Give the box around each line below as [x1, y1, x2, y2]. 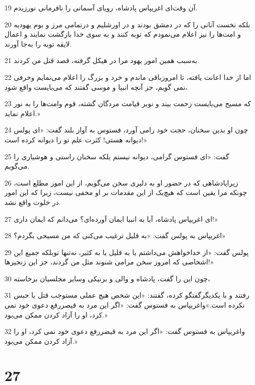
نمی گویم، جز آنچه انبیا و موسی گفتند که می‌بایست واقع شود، [4, 81, 188, 92]
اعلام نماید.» [4, 108, 40, 118]
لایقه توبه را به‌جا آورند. [4, 38, 72, 49]
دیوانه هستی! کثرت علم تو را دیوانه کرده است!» [4, 134, 148, 144]
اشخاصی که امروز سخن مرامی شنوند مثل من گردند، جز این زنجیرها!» [4, 257, 214, 267]
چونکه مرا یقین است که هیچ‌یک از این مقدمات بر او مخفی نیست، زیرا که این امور [4, 187, 247, 197]
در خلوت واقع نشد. [4, 196, 61, 207]
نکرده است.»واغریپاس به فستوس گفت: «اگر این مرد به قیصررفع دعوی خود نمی [4, 300, 245, 310]
